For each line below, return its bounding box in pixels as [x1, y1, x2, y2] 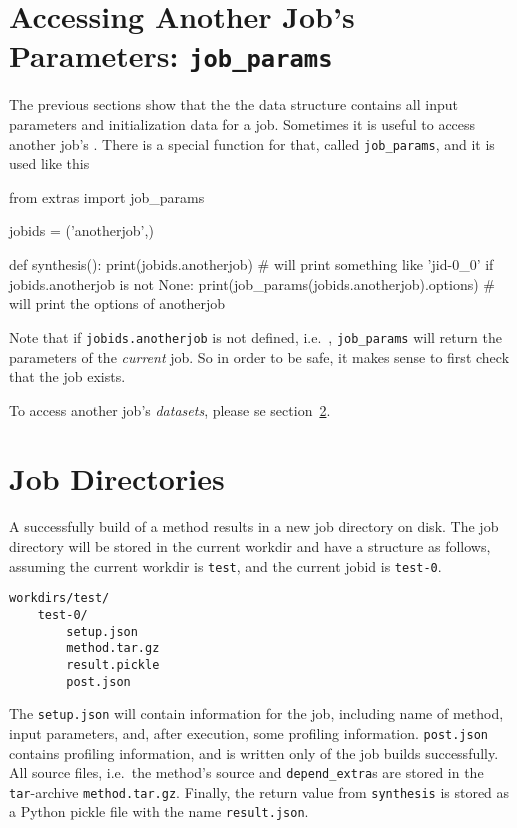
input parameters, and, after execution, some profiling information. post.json [9, 722, 489, 743]
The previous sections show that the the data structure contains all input [9, 94, 458, 115]
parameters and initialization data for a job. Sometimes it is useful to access [9, 114, 476, 135]
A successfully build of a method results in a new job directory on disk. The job [9, 516, 499, 537]
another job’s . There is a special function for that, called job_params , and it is [9, 133, 495, 154]
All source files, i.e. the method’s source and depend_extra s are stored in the [9, 762, 484, 783]
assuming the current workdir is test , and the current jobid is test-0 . [9, 555, 442, 576]
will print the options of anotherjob [9, 293, 226, 314]
